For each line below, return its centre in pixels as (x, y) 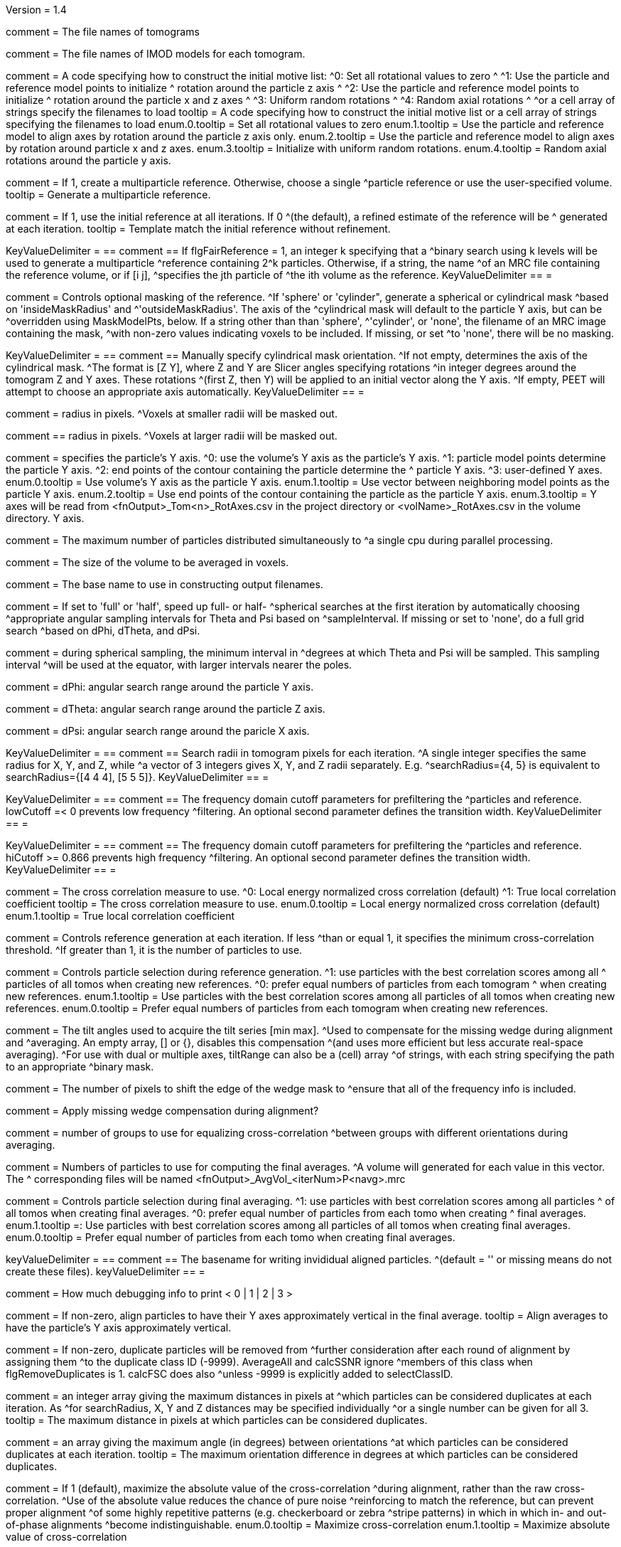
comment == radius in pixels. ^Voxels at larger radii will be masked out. (172, 436)
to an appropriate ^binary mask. (80, 1067)
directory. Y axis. (45, 518)
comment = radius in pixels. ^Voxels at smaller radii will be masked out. (172, 414)
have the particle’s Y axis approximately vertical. (119, 1328)
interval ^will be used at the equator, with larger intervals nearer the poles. (179, 665)
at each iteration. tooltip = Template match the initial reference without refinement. (198, 229)
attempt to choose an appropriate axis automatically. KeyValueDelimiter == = (185, 392)
